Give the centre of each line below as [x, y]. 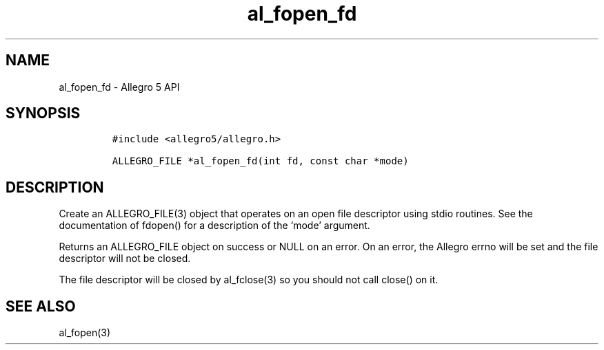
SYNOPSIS [43, 113]
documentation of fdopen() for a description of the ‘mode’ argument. [214, 226]
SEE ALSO [41, 306]
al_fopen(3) [85, 333]
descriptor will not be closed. [125, 259]
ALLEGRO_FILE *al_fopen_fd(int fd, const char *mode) [260, 161]
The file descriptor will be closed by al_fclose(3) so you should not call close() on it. [249, 280]
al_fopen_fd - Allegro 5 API [119, 87]
